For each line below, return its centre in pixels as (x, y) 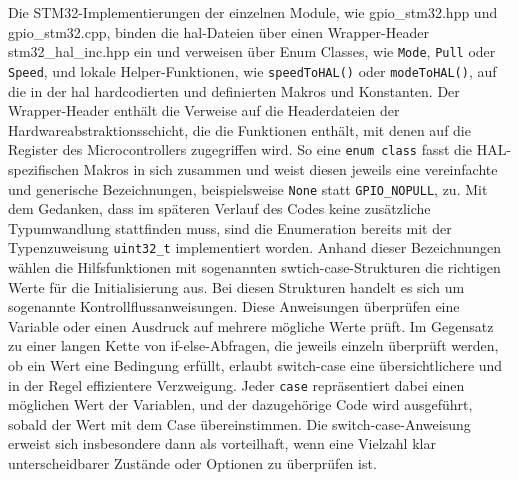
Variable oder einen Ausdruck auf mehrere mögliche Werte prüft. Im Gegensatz (251, 325)
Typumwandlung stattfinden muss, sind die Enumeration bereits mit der (230, 227)
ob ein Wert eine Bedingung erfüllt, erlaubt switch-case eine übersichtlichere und (255, 365)
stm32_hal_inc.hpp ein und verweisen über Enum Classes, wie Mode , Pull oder (252, 51)
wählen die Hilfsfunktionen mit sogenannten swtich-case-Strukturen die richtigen (254, 267)
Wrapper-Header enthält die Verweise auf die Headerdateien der (204, 110)
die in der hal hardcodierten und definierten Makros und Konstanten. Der (234, 90)
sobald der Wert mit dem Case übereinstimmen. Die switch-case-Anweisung (239, 423)
